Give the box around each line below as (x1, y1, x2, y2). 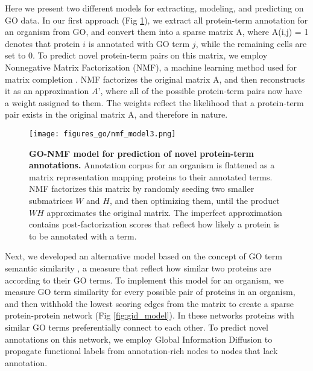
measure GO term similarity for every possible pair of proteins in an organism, (5, 285, 296, 298)
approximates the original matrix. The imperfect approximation (46, 206, 282, 218)
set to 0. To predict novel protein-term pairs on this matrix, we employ (5, 49, 268, 62)
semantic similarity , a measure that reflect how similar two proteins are (5, 261, 271, 274)
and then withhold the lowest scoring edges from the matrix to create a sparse (5, 297, 294, 309)
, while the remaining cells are (195, 37, 307, 49)
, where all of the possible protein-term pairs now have (100, 84, 302, 97)
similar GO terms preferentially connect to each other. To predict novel (5, 320, 268, 333)
